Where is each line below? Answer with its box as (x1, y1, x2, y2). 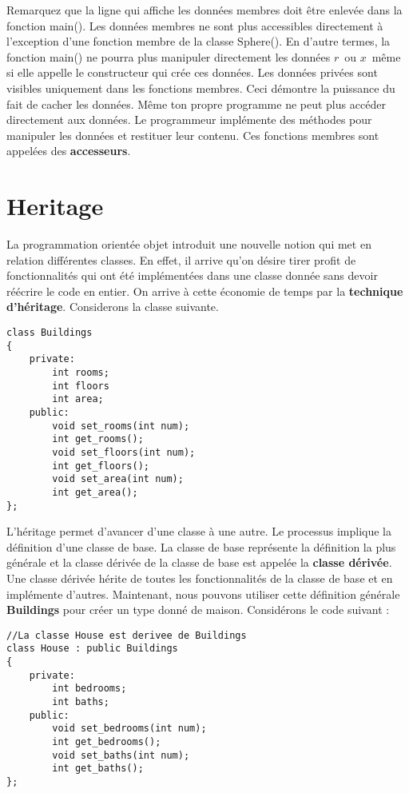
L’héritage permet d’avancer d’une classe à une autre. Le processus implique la (6, 523, 391, 540)
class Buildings (6, 327, 93, 339)
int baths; (52, 696, 109, 708)
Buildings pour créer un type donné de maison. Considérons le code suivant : (6, 601, 390, 618)
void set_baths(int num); (52, 749, 190, 761)
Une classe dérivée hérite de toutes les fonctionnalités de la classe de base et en (6, 570, 393, 586)
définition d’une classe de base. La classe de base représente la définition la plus (6, 538, 396, 555)
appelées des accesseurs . (6, 142, 131, 159)
